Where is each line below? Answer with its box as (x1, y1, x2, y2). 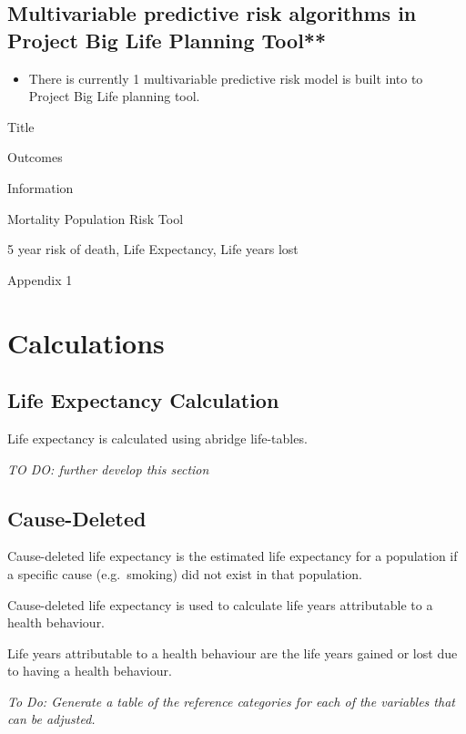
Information (7, 178, 74, 197)
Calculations (7, 323, 165, 361)
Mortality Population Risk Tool (7, 209, 184, 228)
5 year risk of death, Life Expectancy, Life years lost (7, 240, 299, 259)
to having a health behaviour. (7, 661, 172, 680)
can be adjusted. (7, 709, 96, 729)
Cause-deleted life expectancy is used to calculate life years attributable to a (7, 595, 433, 614)
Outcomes (7, 148, 63, 167)
